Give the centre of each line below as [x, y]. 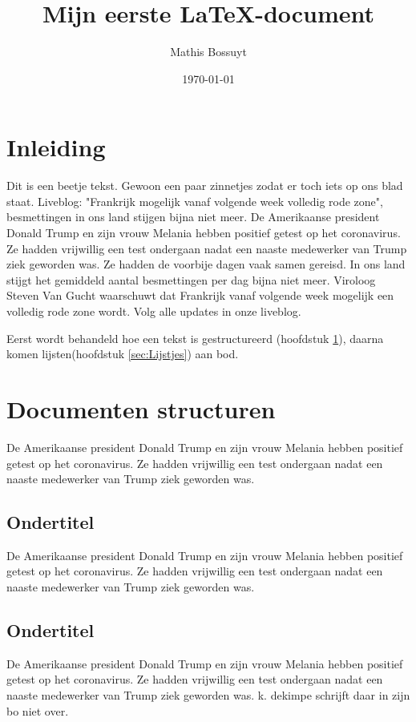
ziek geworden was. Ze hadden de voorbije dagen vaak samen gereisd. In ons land [206, 264]
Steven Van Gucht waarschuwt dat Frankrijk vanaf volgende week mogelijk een [200, 295]
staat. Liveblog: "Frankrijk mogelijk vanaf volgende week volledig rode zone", [195, 201]
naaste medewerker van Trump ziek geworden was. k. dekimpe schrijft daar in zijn [208, 695]
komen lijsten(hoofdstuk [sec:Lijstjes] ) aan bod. [123, 354]
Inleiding [56, 147]
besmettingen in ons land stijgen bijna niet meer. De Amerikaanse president [193, 217]
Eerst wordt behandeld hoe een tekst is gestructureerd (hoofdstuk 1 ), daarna [195, 338]
